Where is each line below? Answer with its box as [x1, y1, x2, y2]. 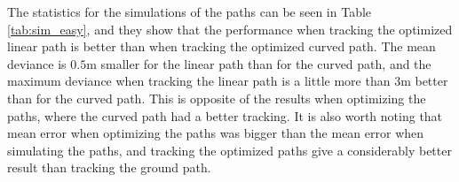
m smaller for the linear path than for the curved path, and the [86, 54, 431, 72]
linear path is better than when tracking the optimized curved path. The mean [7, 37, 436, 56]
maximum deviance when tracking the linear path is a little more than [7, 72, 391, 90]
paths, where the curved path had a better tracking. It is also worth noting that [7, 106, 443, 125]
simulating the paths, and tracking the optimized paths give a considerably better [7, 140, 452, 159]
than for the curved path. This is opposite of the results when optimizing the [7, 88, 426, 107]
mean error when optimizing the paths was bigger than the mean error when [7, 124, 424, 142]
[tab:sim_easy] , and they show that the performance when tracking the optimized [7, 19, 453, 38]
